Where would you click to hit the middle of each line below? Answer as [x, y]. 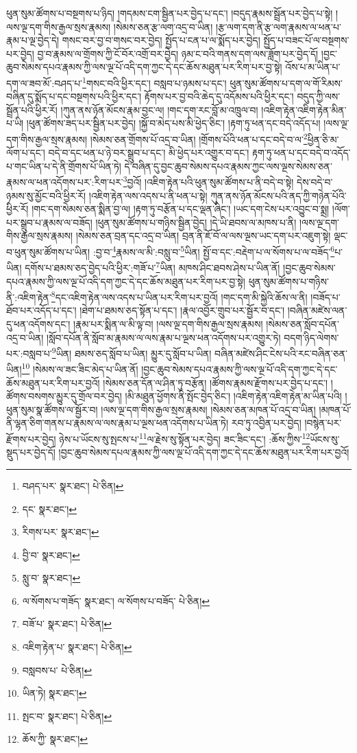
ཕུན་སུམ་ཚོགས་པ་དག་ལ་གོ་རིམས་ [286, 83]
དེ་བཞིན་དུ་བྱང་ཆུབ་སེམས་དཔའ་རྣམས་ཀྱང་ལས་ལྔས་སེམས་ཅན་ [228, 166]
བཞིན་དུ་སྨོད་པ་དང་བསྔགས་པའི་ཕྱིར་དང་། [74, 96]
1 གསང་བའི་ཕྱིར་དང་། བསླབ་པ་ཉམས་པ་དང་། [155, 82]
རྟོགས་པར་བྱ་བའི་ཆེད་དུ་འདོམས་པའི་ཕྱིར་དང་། [219, 96]
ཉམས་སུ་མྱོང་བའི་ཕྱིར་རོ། [46, 195]
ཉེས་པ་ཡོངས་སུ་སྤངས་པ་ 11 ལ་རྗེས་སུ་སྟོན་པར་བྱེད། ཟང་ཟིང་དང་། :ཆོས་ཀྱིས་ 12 [185, 438]
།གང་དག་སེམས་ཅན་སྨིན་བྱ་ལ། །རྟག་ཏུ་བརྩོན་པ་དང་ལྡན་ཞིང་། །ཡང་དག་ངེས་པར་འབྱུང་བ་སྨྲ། [181, 209]
